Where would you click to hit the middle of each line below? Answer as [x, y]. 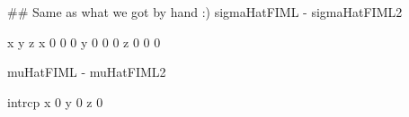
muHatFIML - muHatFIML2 [87, 72]
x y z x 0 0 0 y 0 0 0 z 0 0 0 [84, 42]
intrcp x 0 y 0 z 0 [55, 101]
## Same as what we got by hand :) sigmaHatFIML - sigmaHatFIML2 [205, 12]
